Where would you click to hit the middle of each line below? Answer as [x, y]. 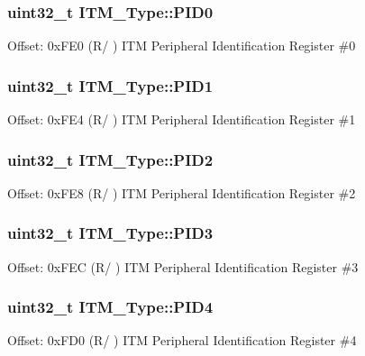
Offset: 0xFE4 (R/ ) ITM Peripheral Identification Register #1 [182, 119]
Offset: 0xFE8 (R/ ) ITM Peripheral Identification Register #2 [182, 192]
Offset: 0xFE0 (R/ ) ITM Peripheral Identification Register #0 [182, 46]
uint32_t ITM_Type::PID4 [110, 307]
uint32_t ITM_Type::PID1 [110, 85]
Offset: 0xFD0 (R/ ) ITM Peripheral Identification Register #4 [182, 340]
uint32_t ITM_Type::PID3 [110, 233]
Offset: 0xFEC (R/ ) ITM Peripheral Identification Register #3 [183, 266]
